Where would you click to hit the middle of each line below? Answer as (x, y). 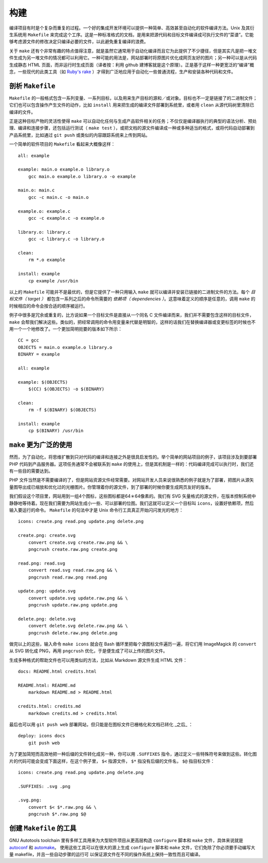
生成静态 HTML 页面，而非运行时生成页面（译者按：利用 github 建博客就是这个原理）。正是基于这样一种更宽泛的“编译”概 (132, 65)
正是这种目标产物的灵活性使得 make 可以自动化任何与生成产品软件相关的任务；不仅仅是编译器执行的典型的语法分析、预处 (133, 121)
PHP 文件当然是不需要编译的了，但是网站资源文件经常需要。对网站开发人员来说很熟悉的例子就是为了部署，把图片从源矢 (132, 480)
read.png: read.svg (42, 563)
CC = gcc (29, 340)
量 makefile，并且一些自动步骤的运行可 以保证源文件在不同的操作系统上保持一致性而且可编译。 (106, 854)
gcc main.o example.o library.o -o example (82, 176)
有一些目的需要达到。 (31, 471)
